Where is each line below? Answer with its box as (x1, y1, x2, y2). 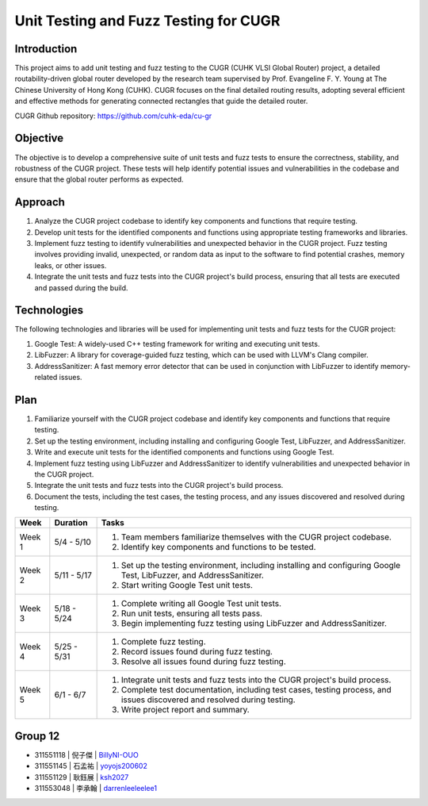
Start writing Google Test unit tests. (120, 580, 254, 591)
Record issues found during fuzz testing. (120, 647, 273, 658)
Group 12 (14, 729, 60, 743)
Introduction (14, 42, 78, 56)
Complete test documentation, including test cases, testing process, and (120, 685, 392, 696)
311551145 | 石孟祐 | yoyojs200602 (34, 762, 148, 771)
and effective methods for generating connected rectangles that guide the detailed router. (14, 96, 308, 106)
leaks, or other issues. (34, 260, 107, 270)
